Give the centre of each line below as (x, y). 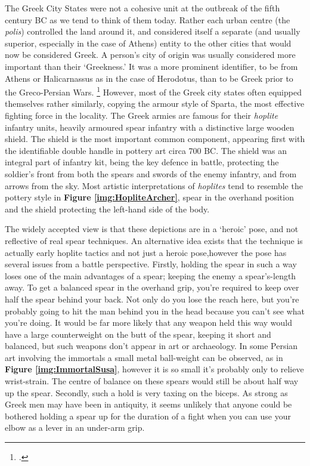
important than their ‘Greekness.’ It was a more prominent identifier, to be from (151, 66)
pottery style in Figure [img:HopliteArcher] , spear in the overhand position (149, 197)
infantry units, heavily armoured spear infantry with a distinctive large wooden (150, 127)
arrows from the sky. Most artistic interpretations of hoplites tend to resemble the (154, 185)
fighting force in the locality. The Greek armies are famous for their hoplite (142, 115)
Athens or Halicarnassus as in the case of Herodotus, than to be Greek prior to (149, 78)
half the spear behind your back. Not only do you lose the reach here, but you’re (152, 299)
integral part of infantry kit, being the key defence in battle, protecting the (142, 162)
